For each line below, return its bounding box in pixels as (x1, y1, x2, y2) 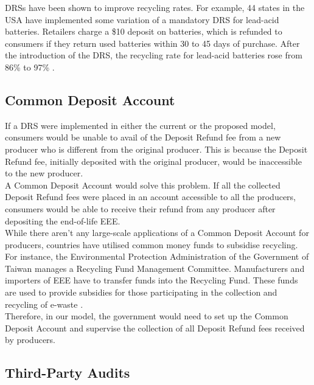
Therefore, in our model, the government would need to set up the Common (5, 310, 288, 322)
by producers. (5, 333, 56, 346)
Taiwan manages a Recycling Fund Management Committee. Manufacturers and (5, 262, 305, 274)
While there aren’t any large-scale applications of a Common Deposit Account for (5, 226, 309, 239)
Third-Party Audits (5, 363, 130, 382)
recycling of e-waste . (5, 297, 83, 310)
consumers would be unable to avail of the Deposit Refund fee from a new (5, 131, 281, 144)
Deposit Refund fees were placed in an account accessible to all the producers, (5, 190, 296, 203)
